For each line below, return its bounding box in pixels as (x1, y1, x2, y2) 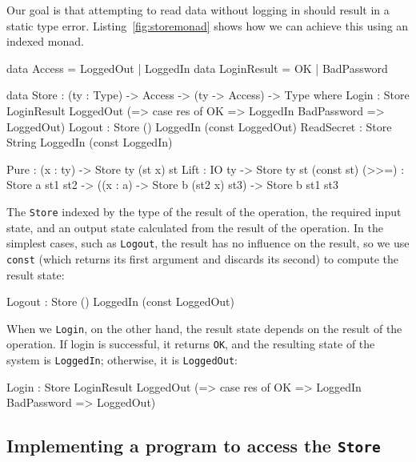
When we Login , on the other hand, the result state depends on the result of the (6, 319, 402, 336)
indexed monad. (6, 33, 84, 50)
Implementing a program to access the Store (6, 433, 381, 458)
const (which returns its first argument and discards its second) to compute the (6, 250, 398, 267)
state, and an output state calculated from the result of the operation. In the (6, 219, 383, 235)
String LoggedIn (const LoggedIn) (6, 134, 173, 151)
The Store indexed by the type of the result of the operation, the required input (6, 203, 402, 219)
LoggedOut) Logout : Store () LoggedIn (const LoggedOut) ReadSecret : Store (6, 118, 392, 135)
